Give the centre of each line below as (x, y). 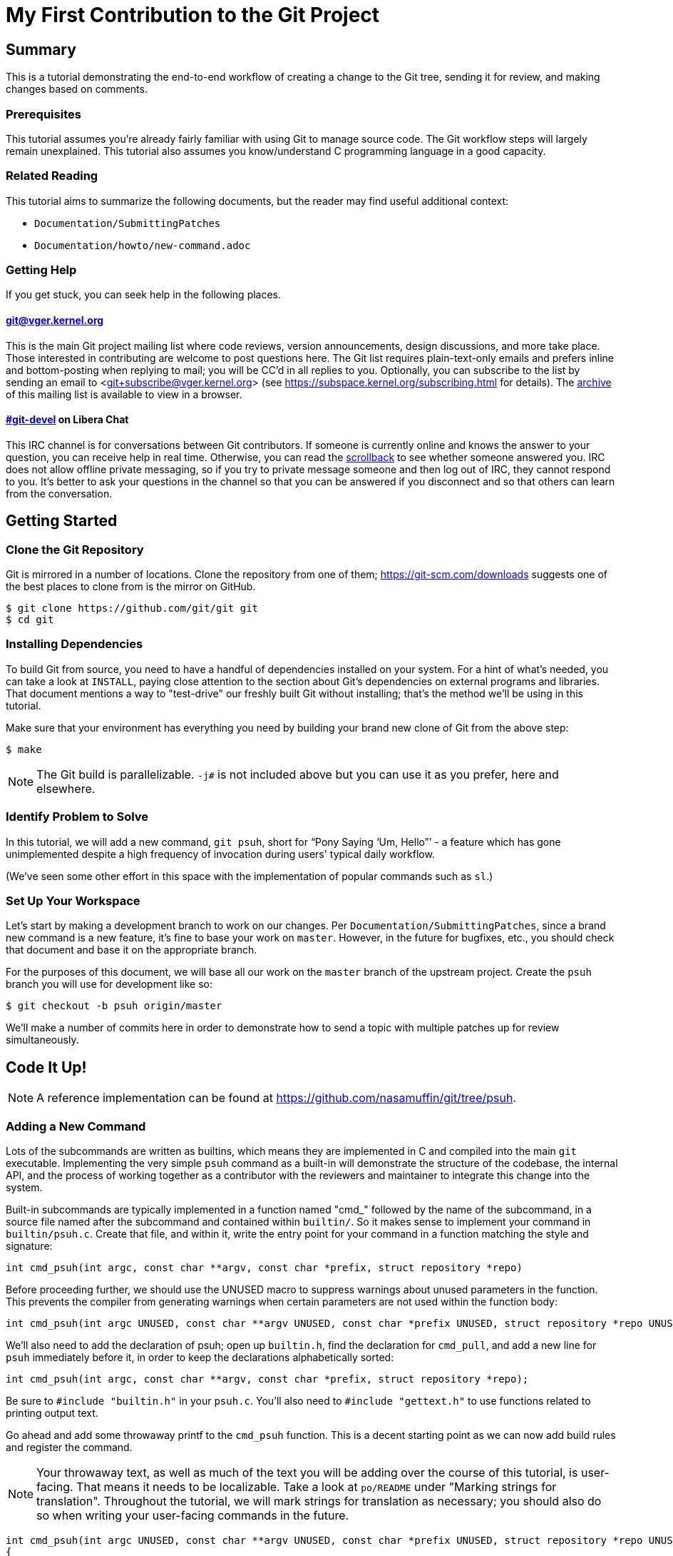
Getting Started (62, 521)
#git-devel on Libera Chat (67, 420)
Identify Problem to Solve (77, 817)
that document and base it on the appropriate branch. (132, 950)
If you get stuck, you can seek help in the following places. (144, 295)
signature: (29, 1246)
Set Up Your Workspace (73, 900)
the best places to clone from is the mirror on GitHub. (131, 587)
